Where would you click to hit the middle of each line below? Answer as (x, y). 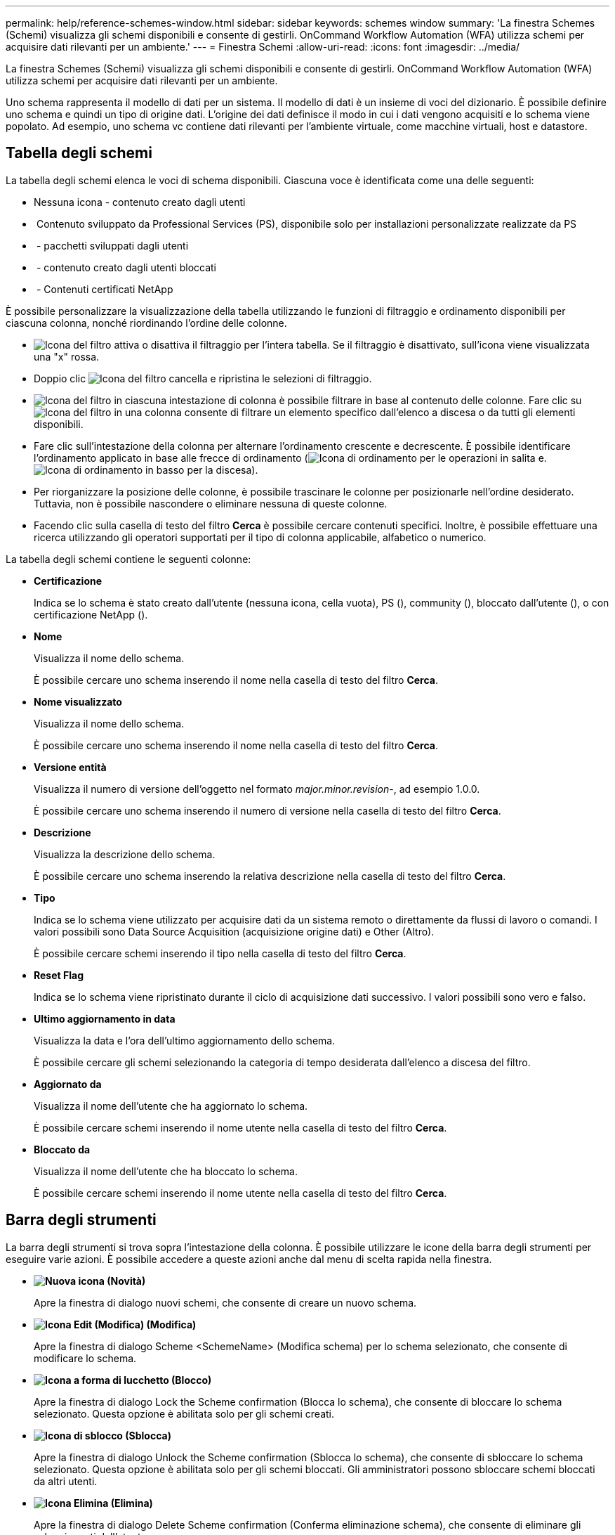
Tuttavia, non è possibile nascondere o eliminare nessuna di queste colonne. (211, 503)
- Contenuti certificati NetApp (105, 289)
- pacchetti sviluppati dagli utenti (112, 245)
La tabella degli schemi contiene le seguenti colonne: (128, 559)
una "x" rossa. (67, 356)
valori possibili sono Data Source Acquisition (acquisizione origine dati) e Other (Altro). (234, 931)
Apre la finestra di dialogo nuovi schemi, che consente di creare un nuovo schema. (225, 1302)
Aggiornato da (68, 1084)
